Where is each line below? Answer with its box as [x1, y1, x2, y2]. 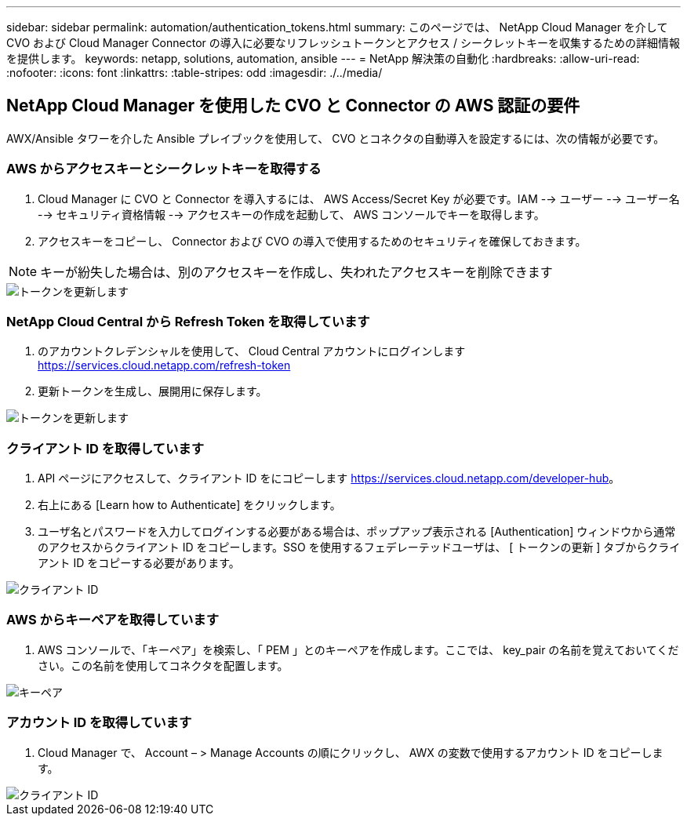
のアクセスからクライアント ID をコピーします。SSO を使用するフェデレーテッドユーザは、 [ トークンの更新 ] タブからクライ [38, 540, 681, 555]
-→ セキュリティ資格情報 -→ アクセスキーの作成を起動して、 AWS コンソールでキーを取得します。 [38, 207, 545, 221]
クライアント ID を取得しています [6, 440, 205, 456]
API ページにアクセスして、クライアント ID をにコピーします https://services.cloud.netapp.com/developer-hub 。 [38, 471, 620, 486]
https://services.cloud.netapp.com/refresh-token [38, 358, 291, 373]
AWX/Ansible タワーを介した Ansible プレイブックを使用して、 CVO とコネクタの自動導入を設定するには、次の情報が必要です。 [6, 131, 665, 145]
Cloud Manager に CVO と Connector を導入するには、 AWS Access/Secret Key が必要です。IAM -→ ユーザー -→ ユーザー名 [38, 191, 680, 205]
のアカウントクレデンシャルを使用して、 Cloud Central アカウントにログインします [38, 344, 466, 358]
